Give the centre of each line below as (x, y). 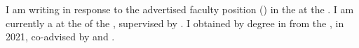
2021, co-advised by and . (60, 37)
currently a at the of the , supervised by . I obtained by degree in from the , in (175, 23)
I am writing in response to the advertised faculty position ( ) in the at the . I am (180, 9)
